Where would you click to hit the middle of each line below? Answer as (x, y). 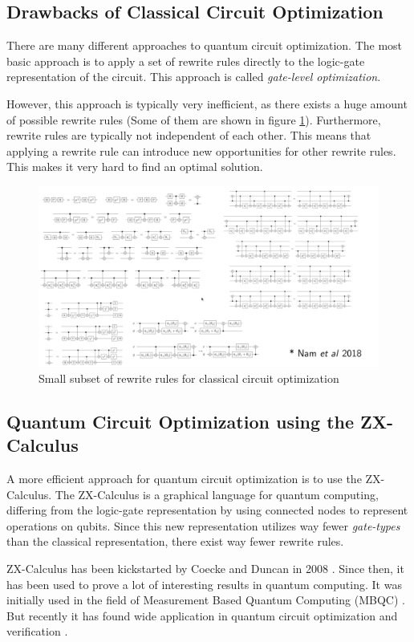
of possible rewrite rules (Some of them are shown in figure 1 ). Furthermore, (194, 119)
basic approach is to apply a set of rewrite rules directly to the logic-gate (186, 61)
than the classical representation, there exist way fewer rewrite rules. (175, 541)
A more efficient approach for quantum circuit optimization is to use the (184, 478)
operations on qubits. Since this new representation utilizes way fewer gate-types (203, 525)
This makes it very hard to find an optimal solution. (135, 167)
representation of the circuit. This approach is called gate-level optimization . (194, 77)
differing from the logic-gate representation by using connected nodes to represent (207, 510)
